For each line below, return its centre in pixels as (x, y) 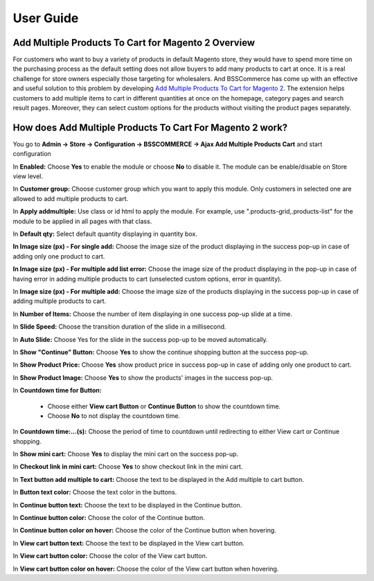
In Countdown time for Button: (57, 390)
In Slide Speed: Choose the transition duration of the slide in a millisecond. (119, 327)
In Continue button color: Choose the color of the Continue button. (109, 518)
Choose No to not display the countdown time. (114, 415)
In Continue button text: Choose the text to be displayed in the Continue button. (127, 505)
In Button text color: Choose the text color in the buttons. (95, 492)
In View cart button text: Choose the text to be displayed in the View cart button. (129, 543)
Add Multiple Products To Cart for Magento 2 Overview (134, 43)
